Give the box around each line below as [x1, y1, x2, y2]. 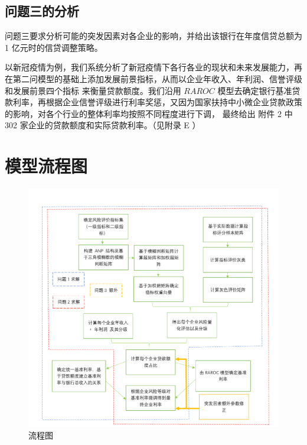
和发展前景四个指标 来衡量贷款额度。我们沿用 [5, 84, 181, 96]
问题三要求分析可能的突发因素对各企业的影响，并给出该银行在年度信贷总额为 [5, 30, 302, 42]
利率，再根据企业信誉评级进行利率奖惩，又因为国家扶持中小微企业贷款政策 [12, 96, 302, 108]
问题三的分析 [5, 2, 79, 20]
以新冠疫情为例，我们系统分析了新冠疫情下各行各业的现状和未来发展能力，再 [5, 61, 302, 73]
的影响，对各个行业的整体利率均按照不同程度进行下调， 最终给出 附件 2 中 [5, 107, 293, 119]
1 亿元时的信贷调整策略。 [5, 41, 103, 53]
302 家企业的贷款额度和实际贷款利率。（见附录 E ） [5, 119, 201, 131]
